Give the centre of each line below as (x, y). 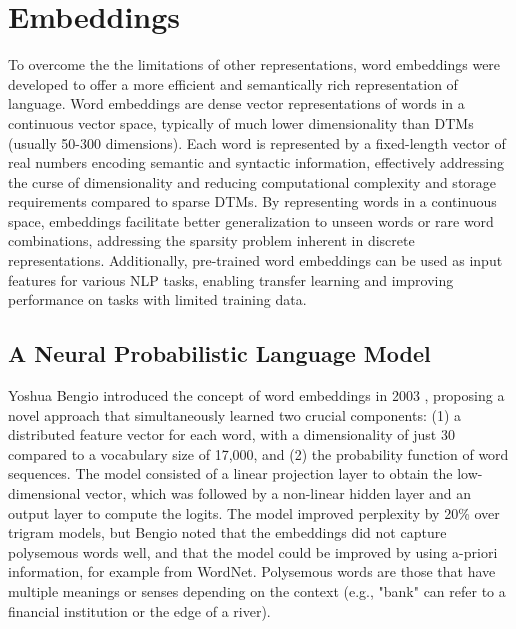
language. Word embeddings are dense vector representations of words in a (236, 103)
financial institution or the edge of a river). (139, 610)
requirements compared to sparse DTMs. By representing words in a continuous (252, 201)
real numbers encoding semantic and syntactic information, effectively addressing (256, 162)
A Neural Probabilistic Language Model (219, 353)
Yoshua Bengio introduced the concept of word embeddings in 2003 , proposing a (256, 395)
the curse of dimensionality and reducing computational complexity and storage (252, 181)
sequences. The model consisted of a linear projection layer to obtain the (230, 473)
